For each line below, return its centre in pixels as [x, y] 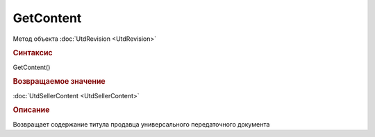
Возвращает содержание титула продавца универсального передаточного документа [141, 124]
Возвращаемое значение [59, 82]
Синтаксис [33, 53]
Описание [31, 110]
